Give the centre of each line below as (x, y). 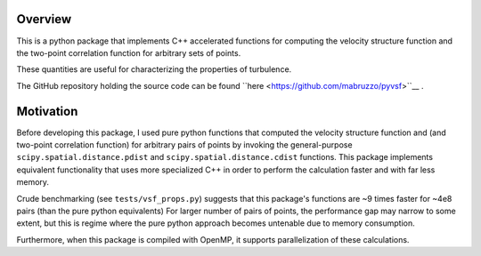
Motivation (47, 111)
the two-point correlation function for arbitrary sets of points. (129, 52)
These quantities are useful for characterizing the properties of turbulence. (154, 69)
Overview (44, 19)
